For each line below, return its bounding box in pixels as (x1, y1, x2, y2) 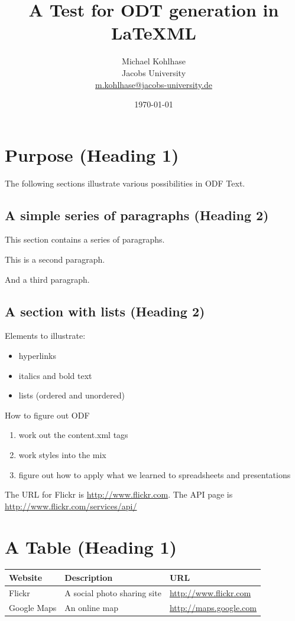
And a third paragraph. (5, 273, 90, 285)
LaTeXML (111, 21, 196, 45)
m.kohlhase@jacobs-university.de (95, 78, 212, 90)
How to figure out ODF (5, 408, 90, 421)
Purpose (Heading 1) (5, 142, 179, 166)
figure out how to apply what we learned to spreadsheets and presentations (18, 468, 291, 481)
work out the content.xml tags (18, 429, 128, 441)
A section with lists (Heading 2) (5, 302, 205, 320)
